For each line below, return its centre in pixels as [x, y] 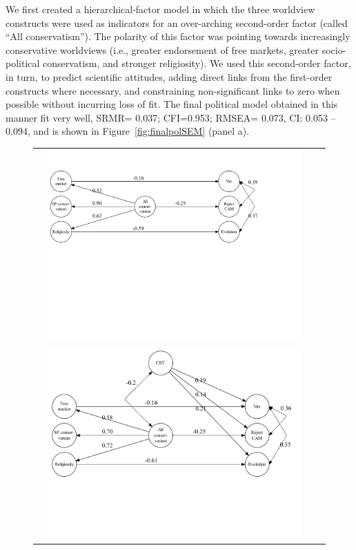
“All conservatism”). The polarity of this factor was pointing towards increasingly [178, 36]
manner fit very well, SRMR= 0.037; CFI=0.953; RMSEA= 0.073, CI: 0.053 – [171, 117]
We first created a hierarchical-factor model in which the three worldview [160, 9]
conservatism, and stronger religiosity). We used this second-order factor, [197, 63]
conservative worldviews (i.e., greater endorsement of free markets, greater [162, 49]
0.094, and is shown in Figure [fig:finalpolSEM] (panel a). [128, 131]
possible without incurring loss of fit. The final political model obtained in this [172, 104]
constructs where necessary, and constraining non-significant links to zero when [173, 90]
